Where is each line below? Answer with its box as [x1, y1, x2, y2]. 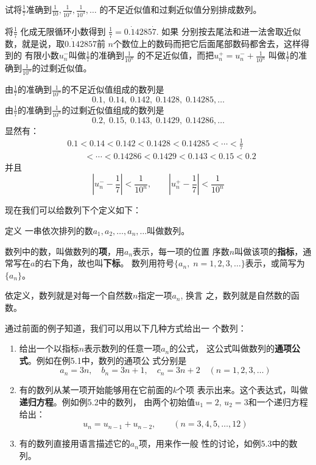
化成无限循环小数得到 [20, 24, 106, 37]
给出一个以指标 [19, 342, 79, 355]
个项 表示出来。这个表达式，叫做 [177, 383, 308, 396]
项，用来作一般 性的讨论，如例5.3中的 [138, 437, 289, 450]
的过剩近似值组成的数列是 [61, 103, 164, 116]
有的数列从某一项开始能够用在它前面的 [19, 383, 173, 396]
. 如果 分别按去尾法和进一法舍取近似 [156, 24, 301, 37]
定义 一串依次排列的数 [5, 224, 93, 236]
